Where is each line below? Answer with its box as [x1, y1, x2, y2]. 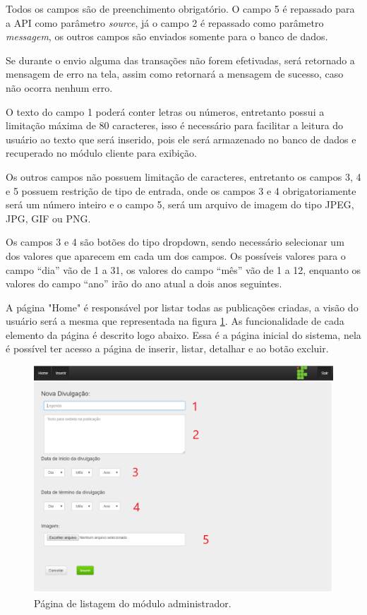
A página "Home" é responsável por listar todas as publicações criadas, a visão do [6, 299, 359, 314]
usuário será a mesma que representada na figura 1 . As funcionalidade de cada [6, 314, 344, 328]
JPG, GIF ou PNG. [6, 210, 91, 225]
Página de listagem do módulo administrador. [34, 595, 231, 610]
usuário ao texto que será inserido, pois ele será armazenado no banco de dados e [6, 131, 356, 146]
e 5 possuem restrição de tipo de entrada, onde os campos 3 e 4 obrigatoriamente [6, 183, 356, 198]
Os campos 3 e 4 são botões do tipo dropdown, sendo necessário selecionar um [6, 234, 344, 249]
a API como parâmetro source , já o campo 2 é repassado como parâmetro [6, 15, 324, 30]
